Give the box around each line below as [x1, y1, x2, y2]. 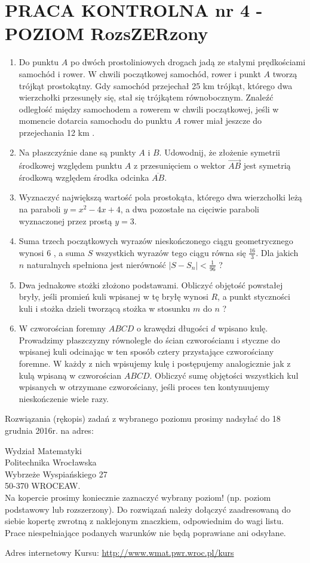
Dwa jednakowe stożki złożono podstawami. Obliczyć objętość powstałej [19, 278, 283, 291]
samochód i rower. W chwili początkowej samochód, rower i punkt [19, 67, 261, 80]
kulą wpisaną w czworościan [19, 369, 122, 381]
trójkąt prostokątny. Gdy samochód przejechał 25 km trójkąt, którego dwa [19, 79, 293, 92]
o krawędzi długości [137, 322, 208, 334]
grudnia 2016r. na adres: [5, 424, 94, 437]
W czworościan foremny [19, 322, 106, 334]
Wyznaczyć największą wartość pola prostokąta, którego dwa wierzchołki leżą [19, 191, 302, 203]
